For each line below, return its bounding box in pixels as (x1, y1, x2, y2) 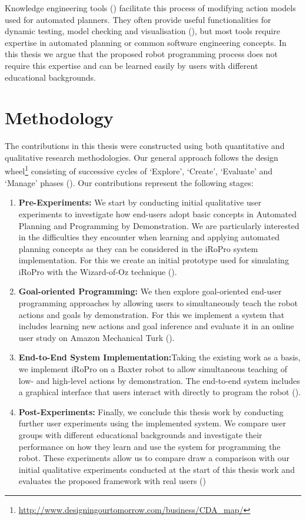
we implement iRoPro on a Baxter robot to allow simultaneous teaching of (18, 363, 288, 375)
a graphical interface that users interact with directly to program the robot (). (18, 386, 301, 398)
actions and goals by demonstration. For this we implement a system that (18, 308, 285, 320)
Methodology (5, 105, 114, 130)
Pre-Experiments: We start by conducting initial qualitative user (18, 196, 261, 208)
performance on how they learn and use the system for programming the (18, 440, 281, 452)
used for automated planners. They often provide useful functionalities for (5, 13, 271, 25)
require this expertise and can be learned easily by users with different (5, 59, 258, 71)
